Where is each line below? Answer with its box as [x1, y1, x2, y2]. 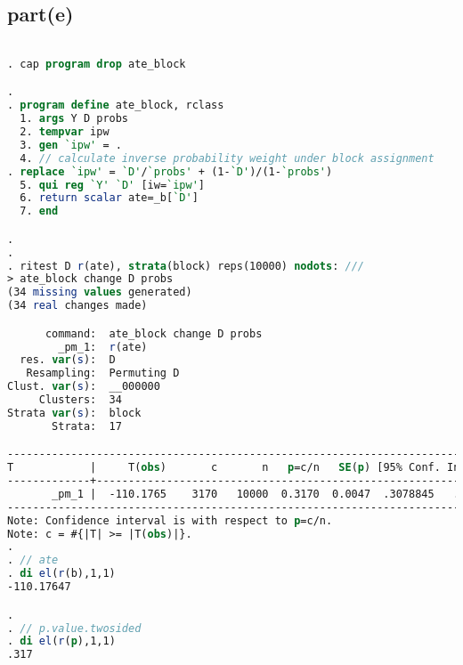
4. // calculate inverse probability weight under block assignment [20, 151, 435, 165]
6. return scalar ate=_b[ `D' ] [20, 191, 199, 205]
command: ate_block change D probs [45, 327, 263, 340]
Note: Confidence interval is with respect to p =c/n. [7, 514, 333, 527]
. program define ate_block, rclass [7, 99, 224, 112]
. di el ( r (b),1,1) [7, 567, 116, 580]
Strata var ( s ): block [7, 406, 142, 419]
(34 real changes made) [7, 299, 148, 312]
